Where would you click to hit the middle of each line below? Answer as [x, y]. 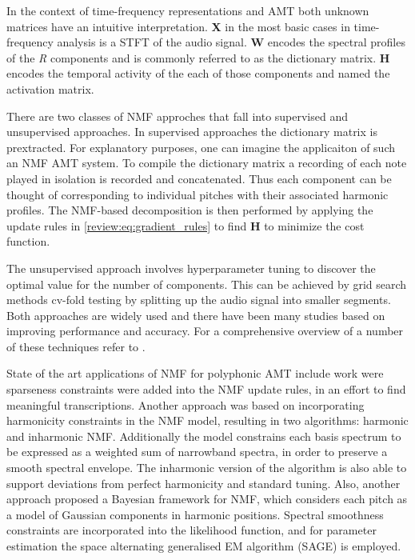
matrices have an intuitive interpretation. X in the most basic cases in [178, 26]
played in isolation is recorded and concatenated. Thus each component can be [199, 178]
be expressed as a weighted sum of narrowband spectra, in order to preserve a [197, 452]
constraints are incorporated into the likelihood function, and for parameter [192, 530]
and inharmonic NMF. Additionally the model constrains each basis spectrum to [204, 436]
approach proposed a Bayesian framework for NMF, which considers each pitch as [207, 499]
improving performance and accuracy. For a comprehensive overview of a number [205, 331]
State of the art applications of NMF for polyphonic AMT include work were [195, 373]
